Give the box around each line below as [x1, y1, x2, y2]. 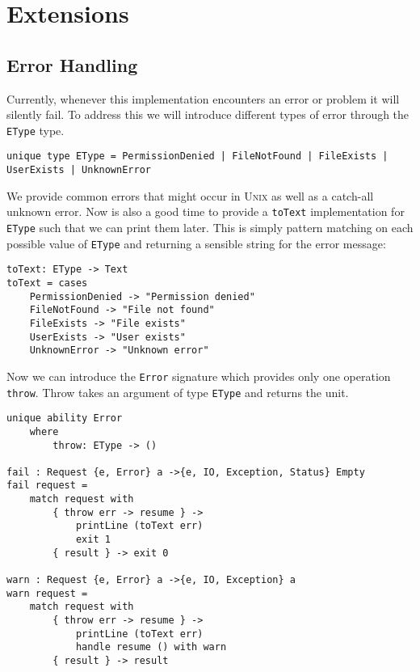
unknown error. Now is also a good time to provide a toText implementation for [6, 203, 405, 220]
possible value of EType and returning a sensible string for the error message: [6, 235, 386, 251]
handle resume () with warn [75, 641, 227, 653]
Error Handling [6, 52, 138, 77]
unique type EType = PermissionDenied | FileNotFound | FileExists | [6, 150, 388, 163]
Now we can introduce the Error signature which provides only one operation [6, 367, 391, 384]
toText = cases [6, 277, 88, 289]
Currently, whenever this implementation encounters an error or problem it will [6, 90, 400, 107]
